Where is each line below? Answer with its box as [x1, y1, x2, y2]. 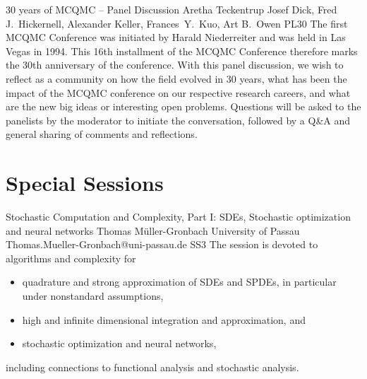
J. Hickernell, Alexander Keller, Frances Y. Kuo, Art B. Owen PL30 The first [6, 16, 348, 30]
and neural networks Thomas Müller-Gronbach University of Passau [6, 223, 300, 238]
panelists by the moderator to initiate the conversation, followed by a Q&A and [6, 112, 351, 127]
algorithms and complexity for [6, 250, 136, 265]
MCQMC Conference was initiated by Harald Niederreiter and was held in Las [6, 30, 346, 45]
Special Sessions [6, 168, 164, 197]
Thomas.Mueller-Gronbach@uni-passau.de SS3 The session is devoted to [6, 237, 318, 252]
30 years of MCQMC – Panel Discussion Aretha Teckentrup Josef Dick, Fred [6, 2, 337, 16]
